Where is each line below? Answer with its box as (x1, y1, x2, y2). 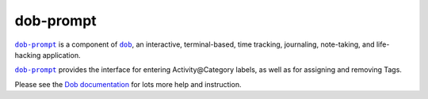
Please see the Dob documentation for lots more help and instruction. (14, 79, 242, 89)
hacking (14, 50, 41, 59)
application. (42, 50, 81, 59)
